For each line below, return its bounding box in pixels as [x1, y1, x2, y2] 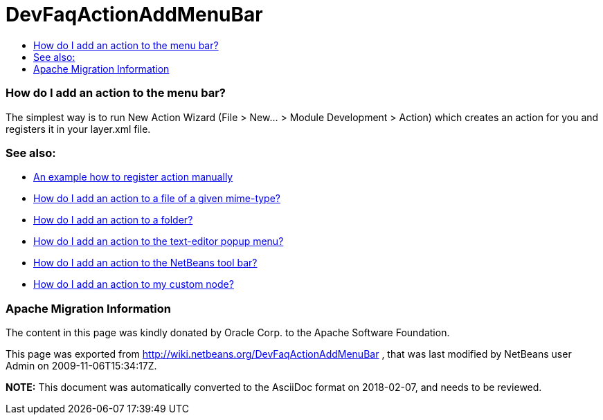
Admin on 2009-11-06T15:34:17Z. [6, 360, 157, 372]
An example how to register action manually [33, 171, 233, 183]
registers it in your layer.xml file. [6, 122, 151, 135]
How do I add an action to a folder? [33, 214, 193, 226]
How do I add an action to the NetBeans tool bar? [33, 257, 258, 269]
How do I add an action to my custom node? [33, 278, 234, 291]
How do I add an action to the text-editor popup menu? [33, 235, 284, 248]
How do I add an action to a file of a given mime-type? [33, 192, 281, 205]
